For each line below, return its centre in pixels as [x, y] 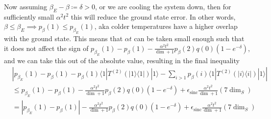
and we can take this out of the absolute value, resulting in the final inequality [122, 60]
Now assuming [26, 6]
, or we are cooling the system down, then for [163, 6]
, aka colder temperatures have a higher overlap [166, 26]
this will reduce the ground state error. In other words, [153, 16]
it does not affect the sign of [46, 48]
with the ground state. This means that [63, 38]
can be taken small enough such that [189, 38]
